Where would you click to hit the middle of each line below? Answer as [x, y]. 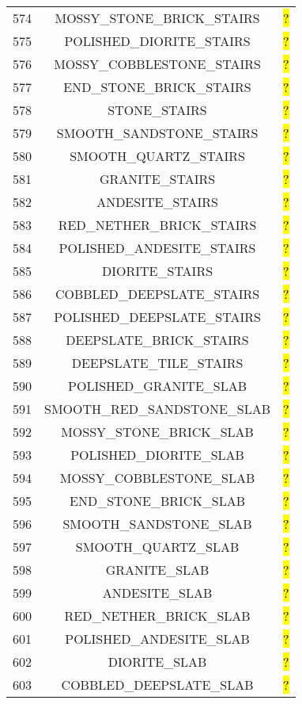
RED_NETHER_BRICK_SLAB [157, 616]
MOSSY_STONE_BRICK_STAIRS [157, 18]
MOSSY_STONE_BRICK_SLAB [157, 432]
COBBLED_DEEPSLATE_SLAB [157, 685]
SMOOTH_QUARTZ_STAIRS [157, 156]
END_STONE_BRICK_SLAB [158, 501]
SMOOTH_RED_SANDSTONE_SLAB [158, 409]
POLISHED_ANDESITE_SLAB [157, 639]
